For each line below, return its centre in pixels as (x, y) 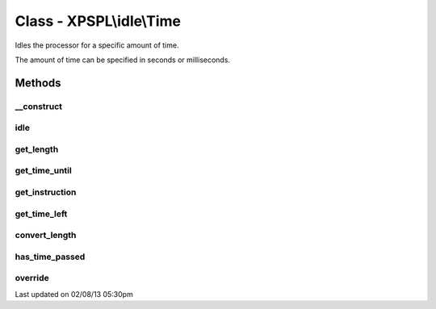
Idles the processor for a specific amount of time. (97, 45)
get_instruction (46, 192)
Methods (38, 83)
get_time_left (41, 214)
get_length (37, 149)
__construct (39, 106)
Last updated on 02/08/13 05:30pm (74, 294)
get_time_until (43, 171)
